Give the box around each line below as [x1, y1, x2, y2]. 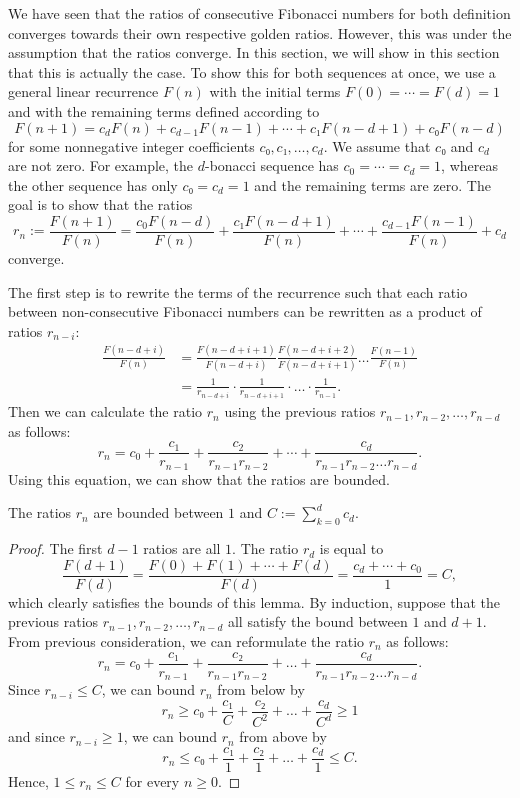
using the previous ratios [224, 401, 376, 422]
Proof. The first [8, 538, 103, 559]
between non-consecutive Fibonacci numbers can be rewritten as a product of [8, 301, 482, 322]
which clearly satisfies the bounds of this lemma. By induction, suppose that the [8, 591, 500, 612]
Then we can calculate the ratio [8, 401, 203, 422]
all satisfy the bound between [227, 611, 408, 632]
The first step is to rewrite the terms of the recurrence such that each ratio [8, 281, 468, 302]
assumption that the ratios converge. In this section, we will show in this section [8, 42, 500, 63]
